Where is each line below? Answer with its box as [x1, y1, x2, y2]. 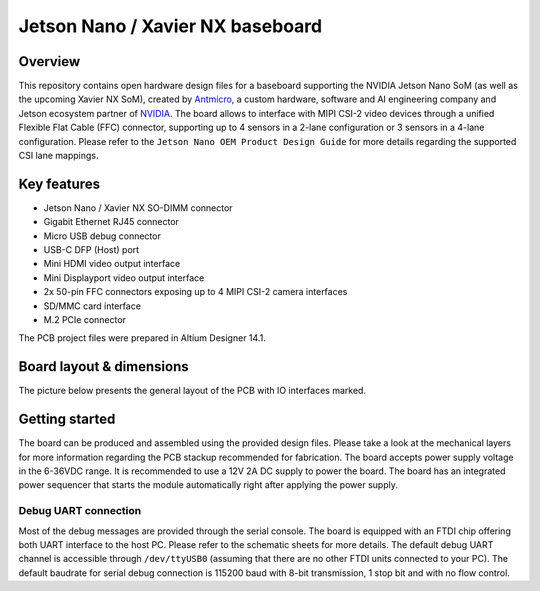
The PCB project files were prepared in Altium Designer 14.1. [18, 332, 267, 344]
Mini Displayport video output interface [43, 271, 205, 284]
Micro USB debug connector [43, 230, 162, 242]
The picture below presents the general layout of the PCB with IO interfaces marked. [18, 385, 367, 397]
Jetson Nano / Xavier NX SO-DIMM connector [43, 201, 234, 214]
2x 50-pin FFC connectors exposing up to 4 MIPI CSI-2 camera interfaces [43, 286, 348, 298]
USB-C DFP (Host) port [43, 244, 140, 256]
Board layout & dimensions [18, 358, 189, 375]
